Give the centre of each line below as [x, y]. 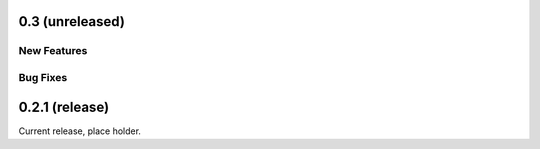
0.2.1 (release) [64, 106]
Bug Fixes [43, 77]
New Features [53, 51]
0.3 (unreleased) [71, 21]
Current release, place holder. [80, 131]
